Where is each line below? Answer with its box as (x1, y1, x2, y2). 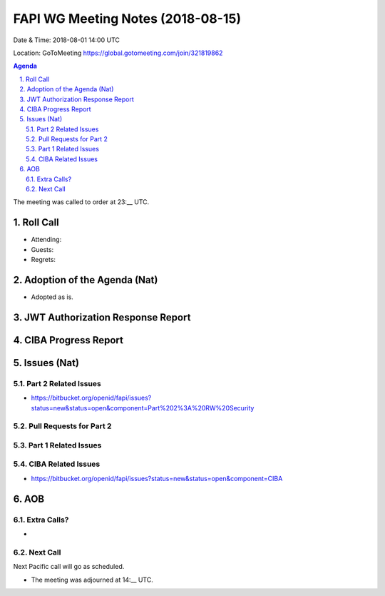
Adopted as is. (31, 293, 74, 301)
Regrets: (31, 256, 56, 264)
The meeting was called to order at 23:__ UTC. (13, 198, 150, 206)
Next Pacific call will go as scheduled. (13, 562, 125, 571)
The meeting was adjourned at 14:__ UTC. (31, 575, 153, 584)
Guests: (31, 245, 54, 253)
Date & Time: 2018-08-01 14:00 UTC (13, 36, 120, 44)
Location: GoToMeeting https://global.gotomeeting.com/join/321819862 (13, 49, 223, 57)
